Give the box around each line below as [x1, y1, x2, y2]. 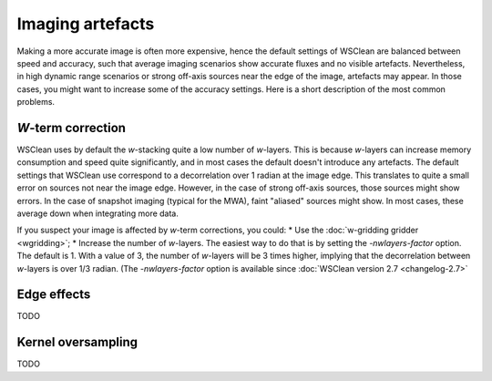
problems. [16, 97, 55, 108]
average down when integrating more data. [16, 208, 179, 219]
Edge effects [16, 287, 91, 303]
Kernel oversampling [16, 335, 138, 350]
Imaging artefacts [16, 14, 155, 34]
